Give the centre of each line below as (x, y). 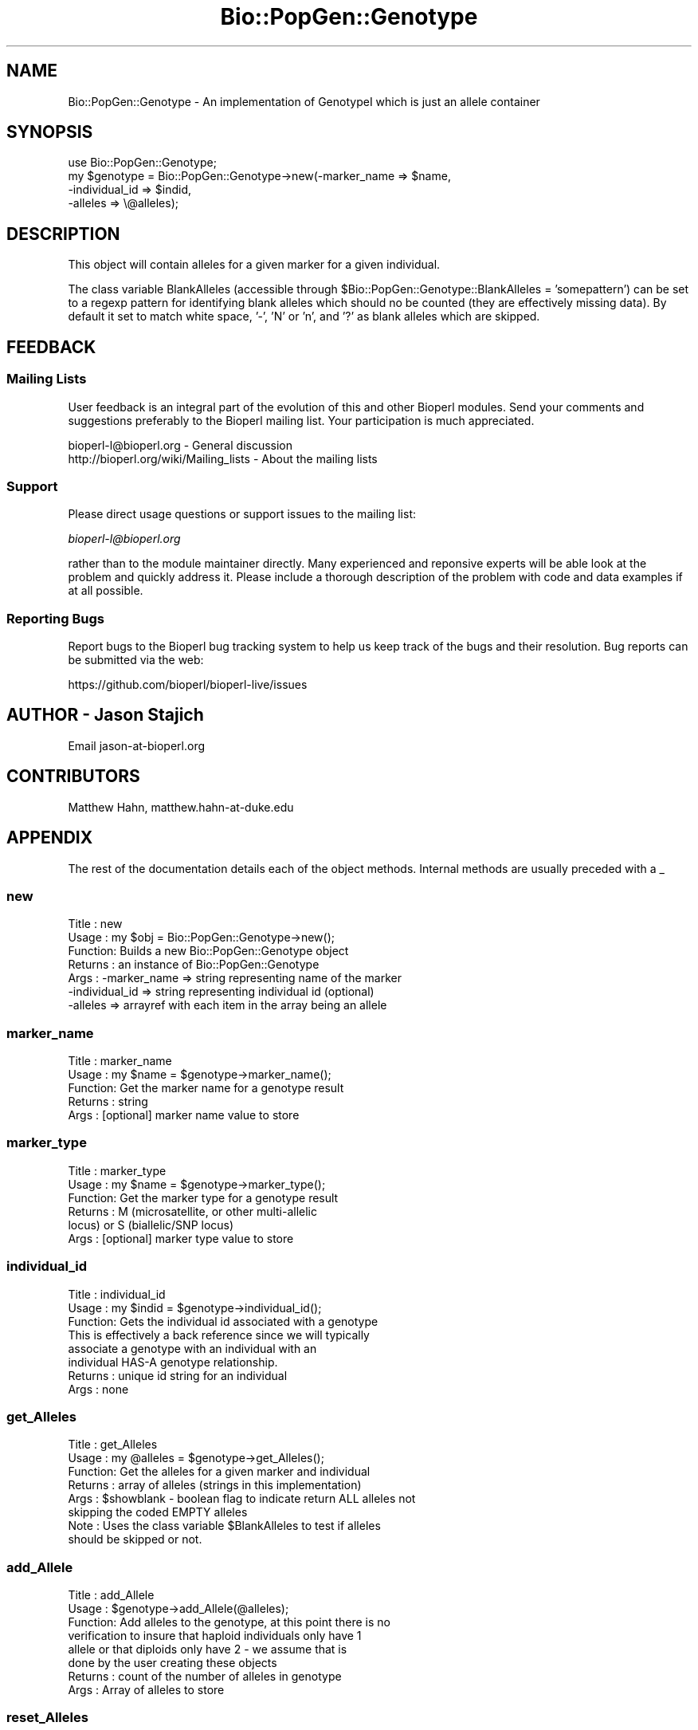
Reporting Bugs (55, 618)
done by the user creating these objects (173, 1663)
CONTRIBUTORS (73, 777)
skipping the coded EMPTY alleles (158, 1512)
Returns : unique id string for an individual (178, 1375)
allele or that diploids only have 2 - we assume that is (208, 1649)
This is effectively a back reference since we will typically (219, 1335)
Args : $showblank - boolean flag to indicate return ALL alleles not (242, 1499)
